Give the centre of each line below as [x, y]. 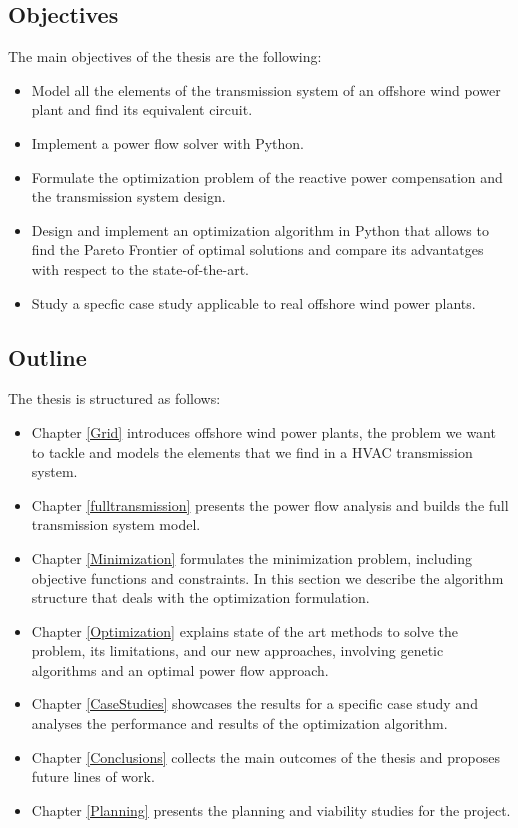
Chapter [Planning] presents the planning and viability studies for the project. [271, 809]
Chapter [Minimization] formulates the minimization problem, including [251, 557]
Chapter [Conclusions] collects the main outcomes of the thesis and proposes [265, 756]
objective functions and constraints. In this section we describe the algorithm [267, 577]
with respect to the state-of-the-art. [140, 268]
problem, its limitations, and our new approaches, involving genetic [237, 650]
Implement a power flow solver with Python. [167, 142]
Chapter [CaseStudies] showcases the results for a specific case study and [254, 703]
